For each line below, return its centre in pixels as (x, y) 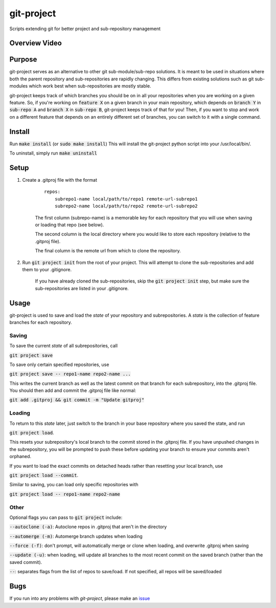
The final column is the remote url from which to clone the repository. (108, 251)
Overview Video (36, 43)
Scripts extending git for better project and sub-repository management (85, 29)
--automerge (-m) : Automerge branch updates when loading (76, 536)
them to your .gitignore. (47, 269)
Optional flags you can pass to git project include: (66, 517)
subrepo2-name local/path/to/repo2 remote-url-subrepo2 (126, 206)
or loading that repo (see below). (70, 225)
